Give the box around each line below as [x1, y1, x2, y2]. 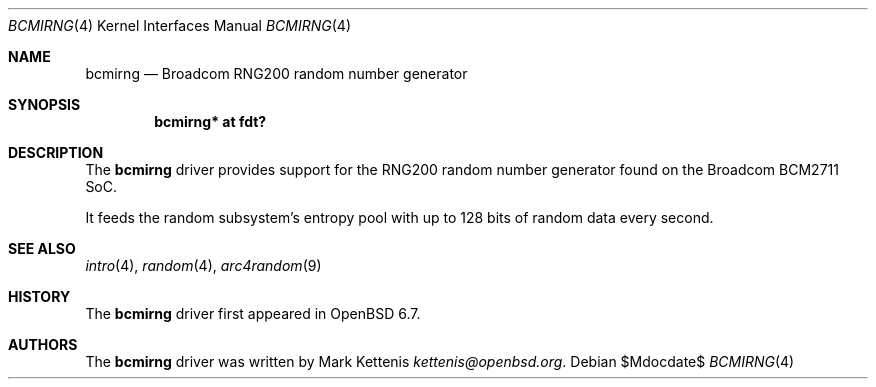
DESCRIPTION [8, 144, 104, 161]
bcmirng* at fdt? [154, 113, 267, 130]
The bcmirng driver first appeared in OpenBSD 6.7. [85, 305, 421, 322]
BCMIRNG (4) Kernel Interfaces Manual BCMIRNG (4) [8, 17, 352, 34]
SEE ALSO [8, 240, 76, 257]
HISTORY [8, 288, 71, 305]
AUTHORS [8, 336, 78, 353]
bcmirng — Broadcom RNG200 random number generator [85, 65, 468, 82]
